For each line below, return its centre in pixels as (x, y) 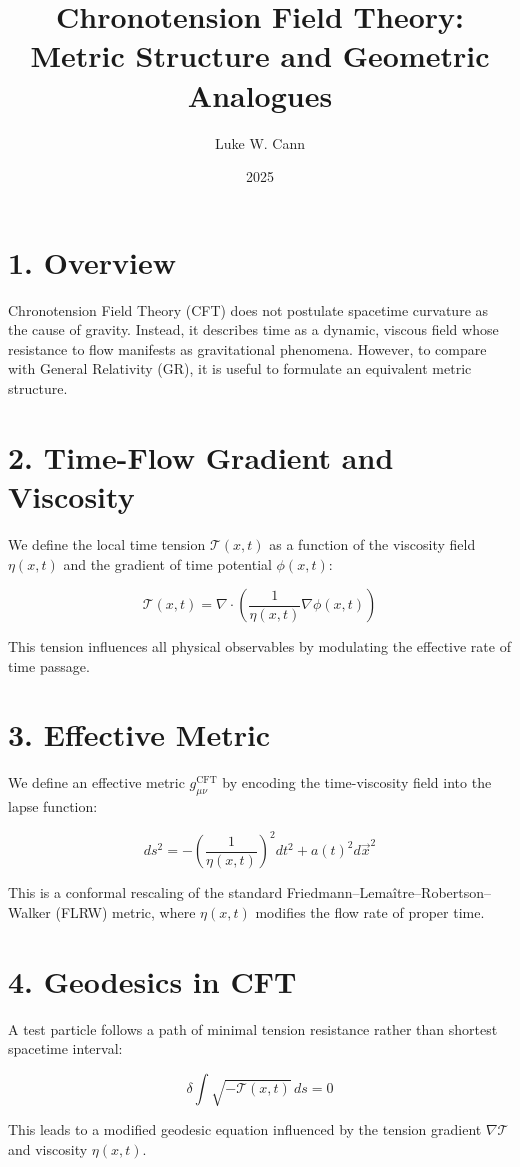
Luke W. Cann (260, 142)
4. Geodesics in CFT (152, 980)
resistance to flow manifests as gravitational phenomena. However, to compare (247, 348)
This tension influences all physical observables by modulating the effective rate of (259, 646)
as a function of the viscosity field (372, 543)
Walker (29, 911)
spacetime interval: (65, 1048)
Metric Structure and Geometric (260, 55)
